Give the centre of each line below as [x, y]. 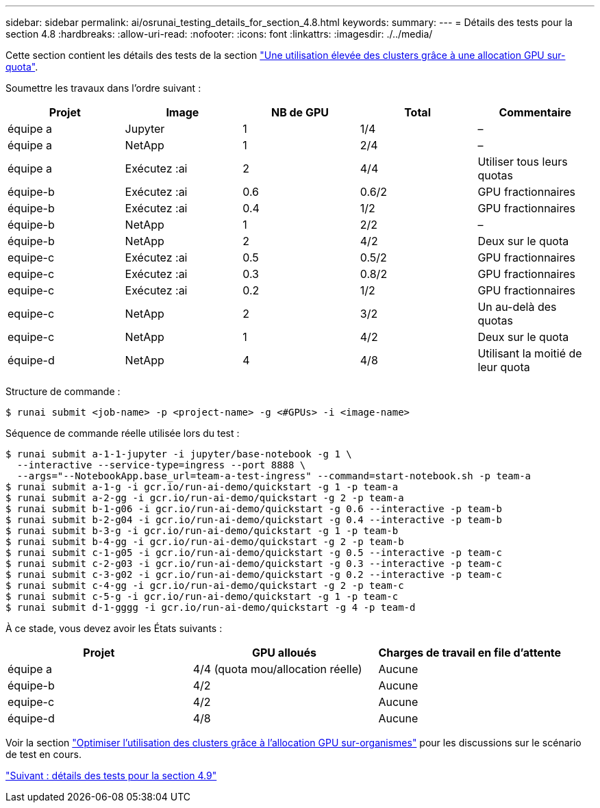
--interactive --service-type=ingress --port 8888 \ [161, 465]
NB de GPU [300, 112]
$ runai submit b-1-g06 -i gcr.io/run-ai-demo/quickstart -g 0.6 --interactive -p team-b [254, 509]
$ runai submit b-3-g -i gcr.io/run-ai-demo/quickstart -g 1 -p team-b [202, 531]
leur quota [504, 367]
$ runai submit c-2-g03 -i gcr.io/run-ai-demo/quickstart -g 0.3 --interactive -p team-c [254, 564]
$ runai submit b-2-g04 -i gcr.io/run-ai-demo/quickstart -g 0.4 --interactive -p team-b [254, 520]
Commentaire [535, 112]
